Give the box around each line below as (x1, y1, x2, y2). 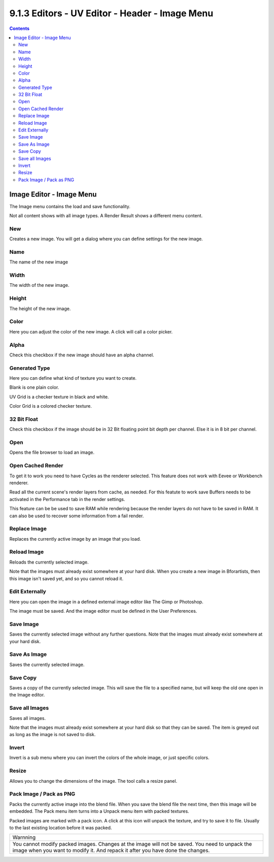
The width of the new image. (9, 282, 70, 288)
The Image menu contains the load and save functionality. (9, 203, 130, 209)
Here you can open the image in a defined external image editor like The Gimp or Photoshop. (9, 599, 203, 605)
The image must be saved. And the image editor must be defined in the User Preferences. (9, 608, 197, 614)
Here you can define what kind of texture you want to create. (9, 375, 137, 381)
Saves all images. (9, 715, 46, 721)
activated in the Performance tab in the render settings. (9, 496, 125, 502)
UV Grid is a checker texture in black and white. (9, 393, 109, 400)
